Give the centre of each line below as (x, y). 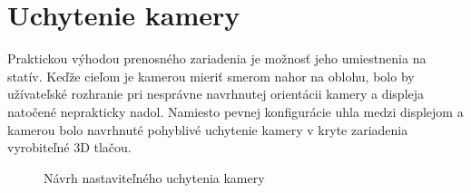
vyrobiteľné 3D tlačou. (69, 147)
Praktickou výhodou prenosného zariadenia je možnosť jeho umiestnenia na (217, 58)
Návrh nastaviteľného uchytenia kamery (154, 177)
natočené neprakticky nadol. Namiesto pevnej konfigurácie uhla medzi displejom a (235, 111)
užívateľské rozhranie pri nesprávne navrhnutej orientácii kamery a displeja (216, 94)
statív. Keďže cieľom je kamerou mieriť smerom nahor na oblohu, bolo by (211, 76)
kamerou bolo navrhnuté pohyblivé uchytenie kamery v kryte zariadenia (208, 129)
